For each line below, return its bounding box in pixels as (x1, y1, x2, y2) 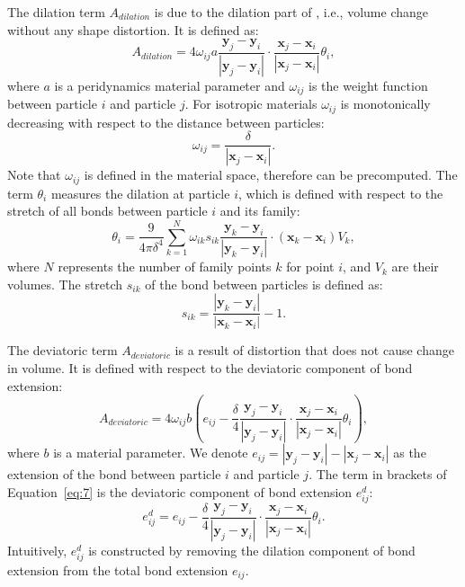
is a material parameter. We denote (53, 443, 248, 462)
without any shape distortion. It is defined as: (7, 20, 259, 39)
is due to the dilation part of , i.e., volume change (154, 3, 428, 21)
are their (391, 257, 439, 276)
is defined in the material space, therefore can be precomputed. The (84, 165, 458, 184)
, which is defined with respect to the (237, 183, 443, 202)
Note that (7, 165, 61, 184)
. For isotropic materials (184, 94, 317, 113)
